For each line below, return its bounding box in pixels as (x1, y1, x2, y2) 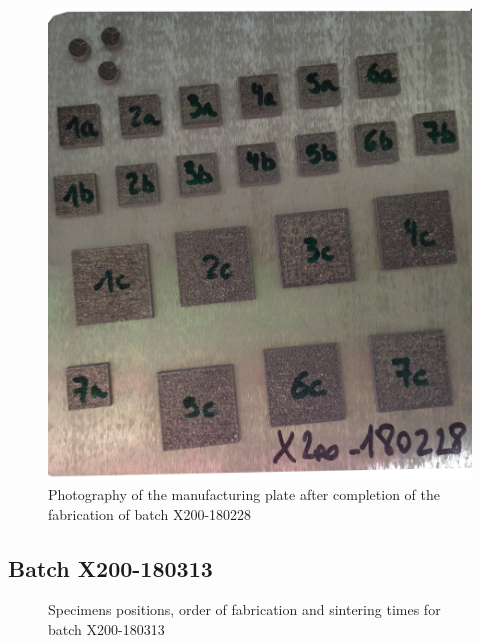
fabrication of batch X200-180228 (48, 503, 252, 524)
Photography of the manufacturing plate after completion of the (48, 484, 440, 505)
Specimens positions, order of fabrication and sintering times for (48, 599, 441, 620)
